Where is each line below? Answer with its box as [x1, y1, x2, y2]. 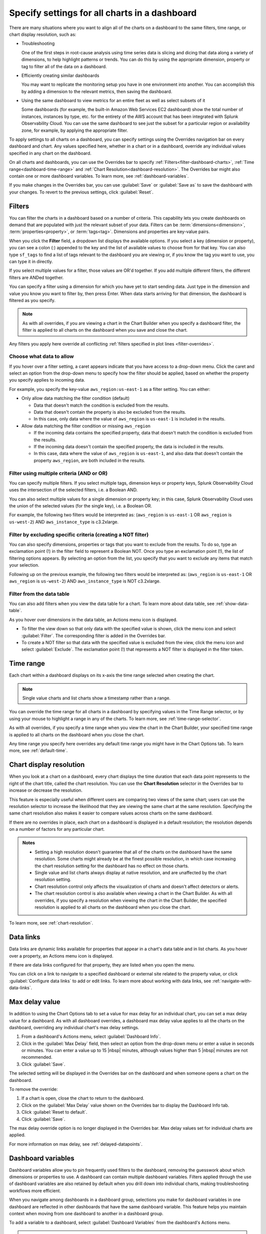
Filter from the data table [9, 590, 70, 597]
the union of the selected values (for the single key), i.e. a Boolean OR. [9, 503, 152, 509]
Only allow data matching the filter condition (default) [21, 395, 130, 401]
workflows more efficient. [9, 1188, 61, 1194]
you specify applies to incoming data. [9, 377, 86, 383]
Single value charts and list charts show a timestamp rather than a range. [22, 695, 171, 701]
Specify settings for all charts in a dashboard [9, 7, 197, 18]
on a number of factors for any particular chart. [9, 826, 105, 832]
